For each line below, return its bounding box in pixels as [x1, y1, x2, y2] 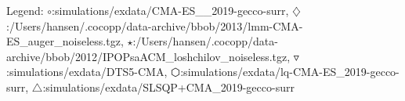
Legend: [6, 2, 44, 18]
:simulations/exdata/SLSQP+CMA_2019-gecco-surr [42, 78, 295, 95]
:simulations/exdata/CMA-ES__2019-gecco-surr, [52, 2, 289, 18]
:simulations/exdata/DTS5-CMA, [6, 63, 168, 80]
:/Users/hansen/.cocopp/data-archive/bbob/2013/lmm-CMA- [6, 17, 303, 34]
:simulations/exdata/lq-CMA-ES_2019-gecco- [180, 63, 400, 80]
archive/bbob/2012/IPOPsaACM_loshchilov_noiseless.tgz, [6, 48, 291, 64]
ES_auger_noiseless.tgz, [6, 33, 124, 49]
